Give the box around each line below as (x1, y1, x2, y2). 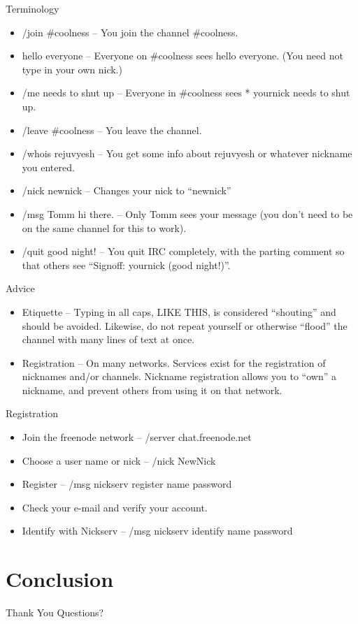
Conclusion (6, 565, 114, 593)
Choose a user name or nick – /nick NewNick (22, 453, 216, 467)
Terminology (6, 1, 59, 15)
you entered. (22, 159, 75, 174)
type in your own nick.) (22, 61, 122, 76)
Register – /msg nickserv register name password (22, 477, 232, 491)
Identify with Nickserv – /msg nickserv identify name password (22, 523, 293, 538)
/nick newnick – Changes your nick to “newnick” (22, 183, 231, 198)
